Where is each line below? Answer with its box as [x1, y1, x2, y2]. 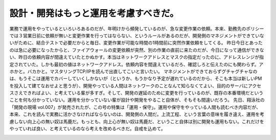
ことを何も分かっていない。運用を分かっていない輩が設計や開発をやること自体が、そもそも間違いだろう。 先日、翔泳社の [9, 97, 265, 103]
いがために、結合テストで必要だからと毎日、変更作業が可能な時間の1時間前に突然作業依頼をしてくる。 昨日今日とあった [9, 40, 263, 46]
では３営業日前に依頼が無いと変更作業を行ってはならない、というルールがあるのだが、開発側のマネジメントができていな [9, 32, 264, 38]
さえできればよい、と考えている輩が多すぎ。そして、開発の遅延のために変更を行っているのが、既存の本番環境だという [13, 90, 264, 96]
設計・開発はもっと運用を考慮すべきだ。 [9, 8, 179, 19]
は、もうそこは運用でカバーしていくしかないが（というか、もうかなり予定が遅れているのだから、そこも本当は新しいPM [9, 76, 262, 82]
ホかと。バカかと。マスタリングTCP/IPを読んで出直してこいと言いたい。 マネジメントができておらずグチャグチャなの [9, 68, 258, 74]
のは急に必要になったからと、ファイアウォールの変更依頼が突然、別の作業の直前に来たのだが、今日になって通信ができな [9, 46, 264, 53]
